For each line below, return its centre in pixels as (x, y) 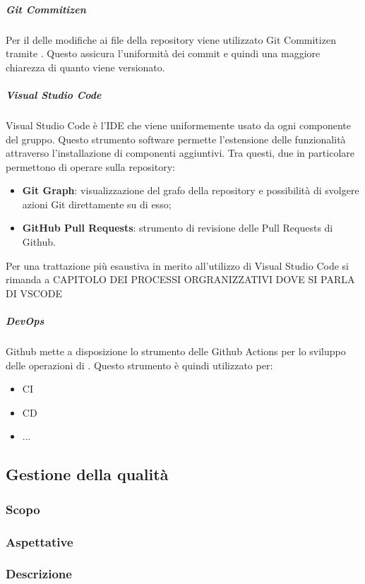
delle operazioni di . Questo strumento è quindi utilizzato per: (139, 365)
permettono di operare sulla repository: (90, 166)
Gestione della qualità (87, 474)
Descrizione (39, 574)
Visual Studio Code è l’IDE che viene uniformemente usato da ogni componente (179, 125)
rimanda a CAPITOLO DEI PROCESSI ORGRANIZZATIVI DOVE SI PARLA (180, 279)
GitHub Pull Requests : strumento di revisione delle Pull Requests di (178, 228)
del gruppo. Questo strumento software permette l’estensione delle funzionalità (176, 139)
